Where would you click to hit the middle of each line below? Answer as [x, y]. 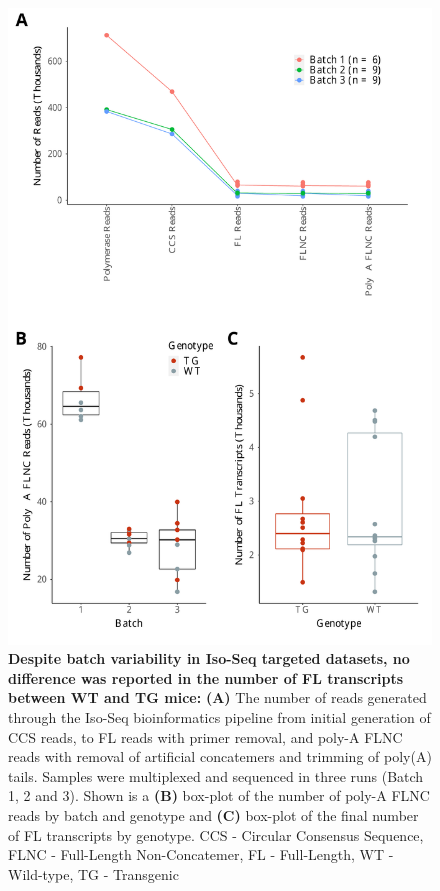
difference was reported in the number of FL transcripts [206, 677]
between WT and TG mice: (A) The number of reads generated [217, 697]
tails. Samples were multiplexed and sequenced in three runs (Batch [216, 775]
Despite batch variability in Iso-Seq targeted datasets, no [209, 658]
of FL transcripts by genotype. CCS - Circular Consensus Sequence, [216, 834]
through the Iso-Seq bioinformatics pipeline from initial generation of [219, 716]
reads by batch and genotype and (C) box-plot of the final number [213, 814]
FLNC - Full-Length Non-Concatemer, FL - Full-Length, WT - [201, 854]
